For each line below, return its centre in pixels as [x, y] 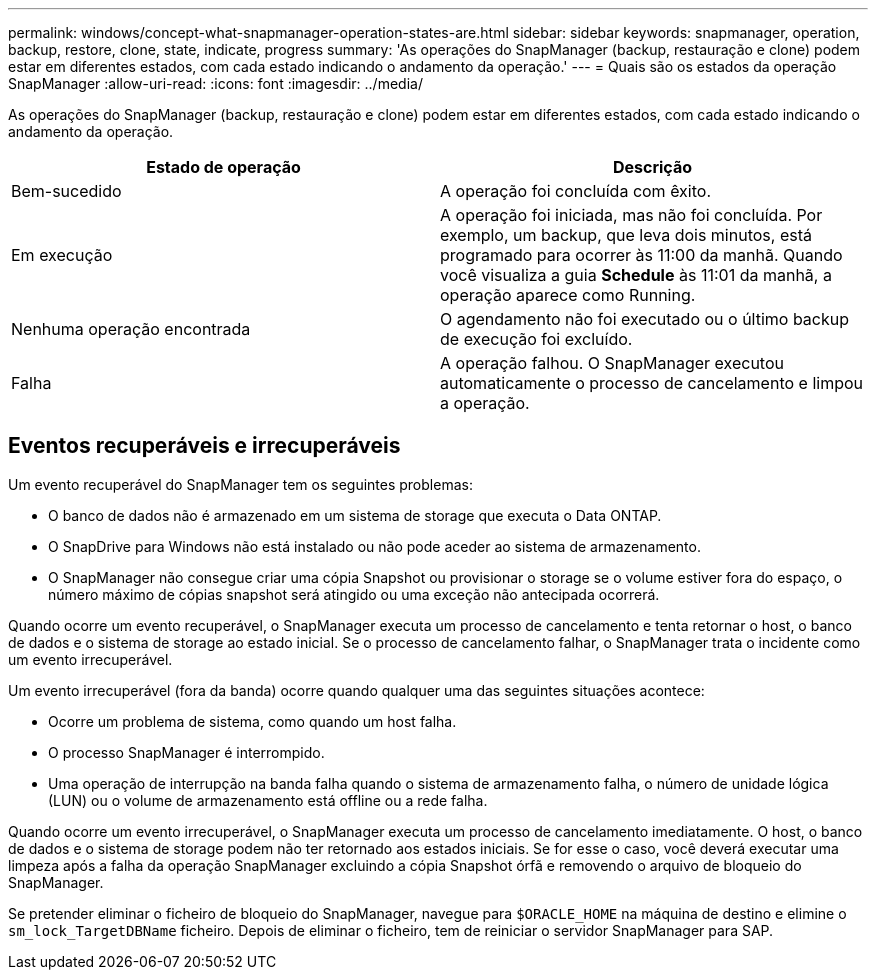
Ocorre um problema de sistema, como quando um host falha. [252, 721]
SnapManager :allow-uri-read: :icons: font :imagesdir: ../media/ [215, 83]
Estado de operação [223, 167]
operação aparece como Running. [568, 295]
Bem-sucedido [66, 191]
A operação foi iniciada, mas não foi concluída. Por [631, 215]
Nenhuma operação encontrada [131, 329]
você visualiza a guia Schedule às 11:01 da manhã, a [636, 275]
